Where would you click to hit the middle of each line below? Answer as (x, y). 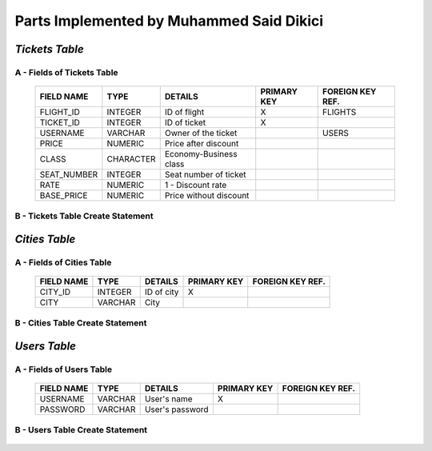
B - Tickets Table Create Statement (84, 216)
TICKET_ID (60, 122)
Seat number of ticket (205, 174)
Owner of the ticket (201, 134)
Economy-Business (201, 154)
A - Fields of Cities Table (63, 262)
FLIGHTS (340, 112)
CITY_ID (55, 292)
